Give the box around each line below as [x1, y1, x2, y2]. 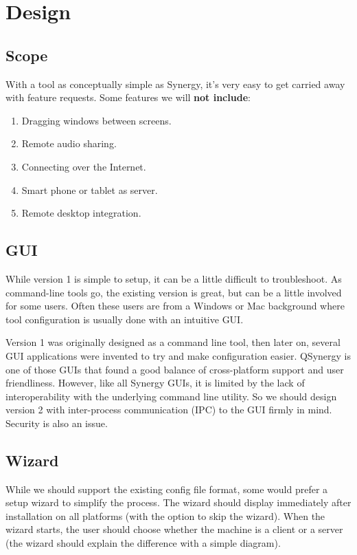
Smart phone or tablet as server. [21, 182, 158, 197]
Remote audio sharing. [21, 136, 117, 151]
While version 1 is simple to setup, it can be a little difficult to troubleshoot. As [5, 271, 342, 285]
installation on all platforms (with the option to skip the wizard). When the [5, 508, 325, 523]
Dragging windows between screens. [21, 113, 172, 127]
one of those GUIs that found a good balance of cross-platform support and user [5, 362, 344, 376]
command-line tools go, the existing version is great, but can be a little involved [5, 285, 342, 299]
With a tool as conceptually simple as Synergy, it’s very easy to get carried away [5, 76, 345, 91]
